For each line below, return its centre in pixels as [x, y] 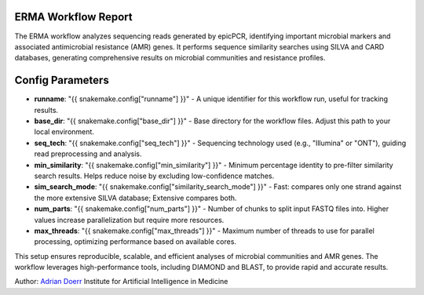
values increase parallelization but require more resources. [129, 220]
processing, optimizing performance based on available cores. [135, 242]
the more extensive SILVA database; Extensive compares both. [135, 198]
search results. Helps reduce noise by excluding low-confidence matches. [154, 176]
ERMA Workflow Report [73, 17]
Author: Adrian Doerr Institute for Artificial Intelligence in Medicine [121, 282]
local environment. [64, 132]
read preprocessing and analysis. [88, 154]
